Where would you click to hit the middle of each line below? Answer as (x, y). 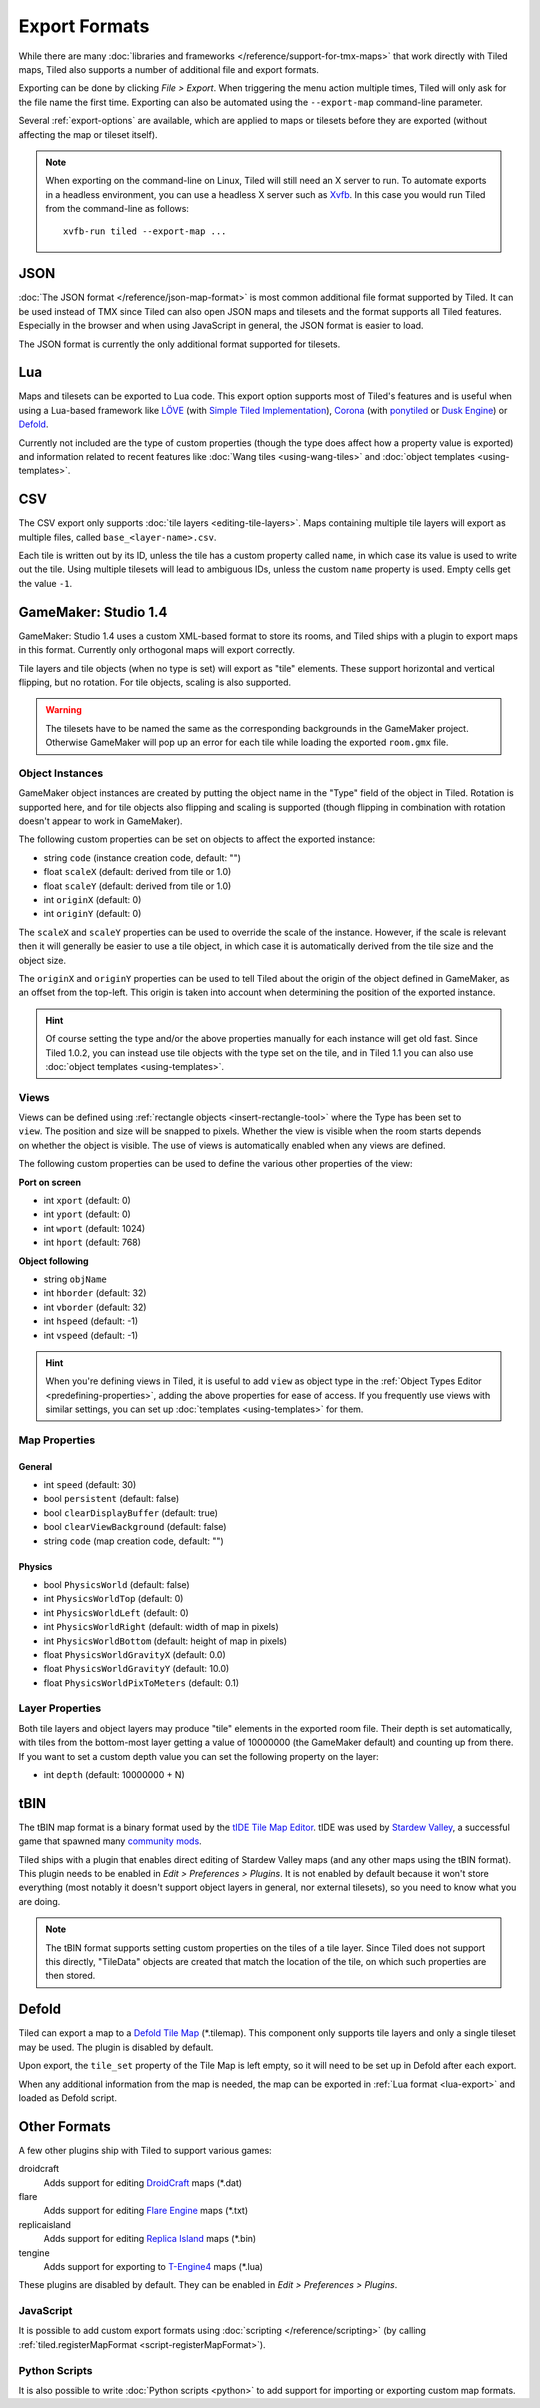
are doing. (39, 1901)
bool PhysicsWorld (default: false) (116, 1584)
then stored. (70, 1976)
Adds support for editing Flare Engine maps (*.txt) (146, 2211)
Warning (63, 710)
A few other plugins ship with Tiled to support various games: (145, 2150)
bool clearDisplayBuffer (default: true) (131, 1512)
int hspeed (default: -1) (91, 1321)
